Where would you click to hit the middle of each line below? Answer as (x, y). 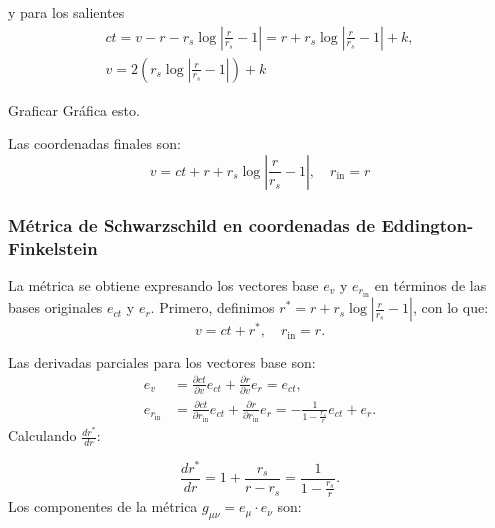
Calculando (42, 435)
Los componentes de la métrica (103, 506)
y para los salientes (66, 12)
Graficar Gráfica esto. (74, 109)
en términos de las (430, 284)
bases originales (55, 307)
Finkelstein (53, 247)
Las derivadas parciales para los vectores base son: (162, 361)
